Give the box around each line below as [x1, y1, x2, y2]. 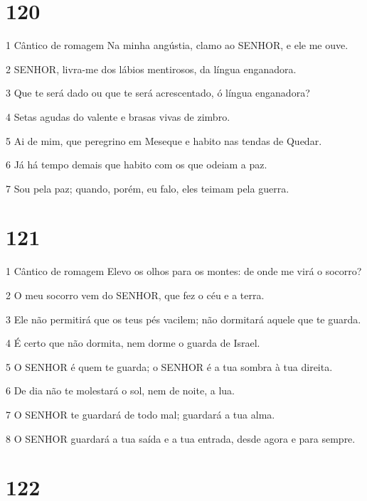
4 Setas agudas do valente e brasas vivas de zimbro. [6, 109, 230, 124]
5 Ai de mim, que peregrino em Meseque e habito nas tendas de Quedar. [6, 133, 322, 148]
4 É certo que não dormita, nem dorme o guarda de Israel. [6, 335, 260, 350]
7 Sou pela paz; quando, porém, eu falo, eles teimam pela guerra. [6, 181, 289, 195]
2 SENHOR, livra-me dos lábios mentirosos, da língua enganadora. [6, 61, 297, 76]
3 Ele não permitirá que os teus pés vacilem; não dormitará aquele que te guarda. [6, 311, 361, 326]
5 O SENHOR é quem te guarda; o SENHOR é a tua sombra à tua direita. [6, 359, 333, 374]
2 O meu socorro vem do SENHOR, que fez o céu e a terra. [6, 288, 265, 302]
